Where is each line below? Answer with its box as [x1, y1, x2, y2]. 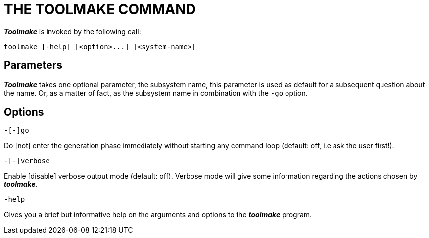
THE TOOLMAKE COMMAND [4, 1, 196, 18]
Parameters [4, 59, 62, 72]
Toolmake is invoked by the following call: [4, 27, 141, 36]
